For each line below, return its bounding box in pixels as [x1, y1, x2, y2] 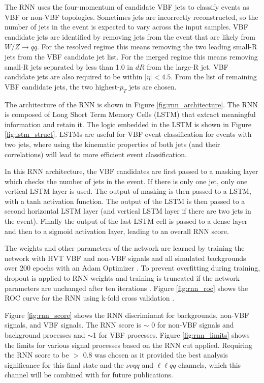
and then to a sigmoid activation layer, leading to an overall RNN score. [5, 225, 229, 236]
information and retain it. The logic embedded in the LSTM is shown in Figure [5, 119, 252, 129]
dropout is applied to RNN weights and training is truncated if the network [5, 273, 240, 283]
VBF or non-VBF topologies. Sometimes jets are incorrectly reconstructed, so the [5, 11, 258, 22]
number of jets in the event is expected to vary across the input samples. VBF [5, 21, 248, 32]
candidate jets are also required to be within [5, 71, 143, 82]
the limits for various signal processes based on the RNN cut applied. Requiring [5, 339, 252, 350]
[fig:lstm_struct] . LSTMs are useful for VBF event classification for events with [5, 129, 252, 139]
